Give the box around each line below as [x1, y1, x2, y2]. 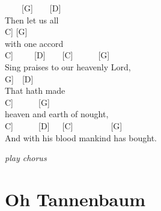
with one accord [5, 37, 64, 49]
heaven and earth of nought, [5, 108, 109, 120]
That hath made [5, 84, 65, 97]
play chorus [5, 151, 47, 164]
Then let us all [5, 13, 59, 26]
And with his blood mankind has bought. [5, 131, 157, 144]
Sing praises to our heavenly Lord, [5, 60, 131, 73]
